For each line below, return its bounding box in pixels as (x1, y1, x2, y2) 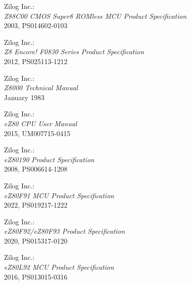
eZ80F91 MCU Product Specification (4, 190, 115, 200)
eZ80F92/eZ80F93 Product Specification (4, 226, 125, 236)
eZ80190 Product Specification (4, 154, 95, 164)
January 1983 (4, 92, 44, 102)
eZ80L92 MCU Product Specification (4, 262, 114, 272)
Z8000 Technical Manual (4, 82, 78, 93)
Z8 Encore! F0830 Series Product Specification (4, 46, 144, 57)
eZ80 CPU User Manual (4, 118, 77, 128)
